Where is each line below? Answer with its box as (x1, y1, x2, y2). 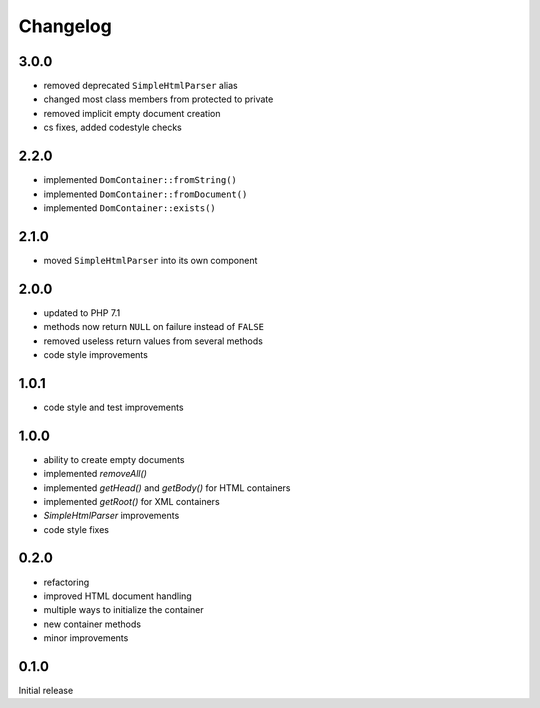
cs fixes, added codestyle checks (43, 121, 182, 134)
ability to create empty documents (43, 453, 185, 465)
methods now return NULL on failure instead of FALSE (43, 321, 265, 333)
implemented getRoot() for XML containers (43, 495, 220, 507)
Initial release (18, 685, 74, 697)
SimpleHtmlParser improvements (43, 510, 180, 522)
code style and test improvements (43, 401, 184, 413)
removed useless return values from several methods (43, 335, 264, 347)
